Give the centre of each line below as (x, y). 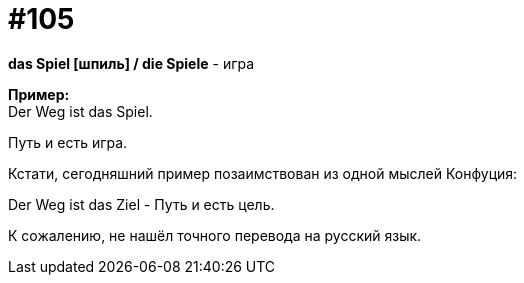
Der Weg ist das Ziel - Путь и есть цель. (141, 204)
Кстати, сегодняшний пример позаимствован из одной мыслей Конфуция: (263, 173)
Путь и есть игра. (68, 142)
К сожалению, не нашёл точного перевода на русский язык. (215, 235)
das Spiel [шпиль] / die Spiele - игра (131, 63)
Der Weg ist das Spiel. (80, 111)
